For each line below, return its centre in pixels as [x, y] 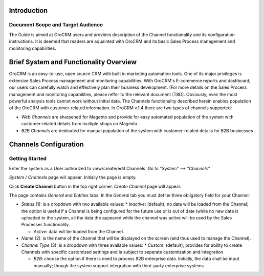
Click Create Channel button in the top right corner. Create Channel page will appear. [95, 186]
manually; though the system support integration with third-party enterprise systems [119, 265]
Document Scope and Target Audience [56, 25]
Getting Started [28, 158]
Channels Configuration [46, 145]
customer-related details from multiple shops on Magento [79, 124]
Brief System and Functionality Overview [73, 62]
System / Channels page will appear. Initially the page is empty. [73, 177]
